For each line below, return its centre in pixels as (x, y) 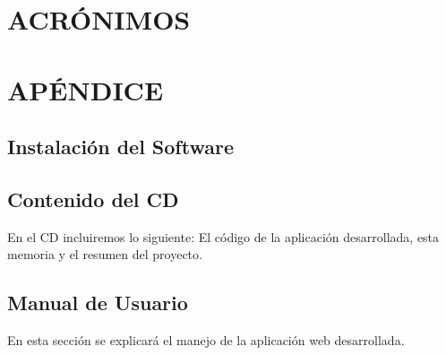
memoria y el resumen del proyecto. (105, 254)
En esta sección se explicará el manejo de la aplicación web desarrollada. (206, 340)
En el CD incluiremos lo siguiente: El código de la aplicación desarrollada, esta (223, 236)
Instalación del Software (120, 147)
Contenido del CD (93, 199)
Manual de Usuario (98, 303)
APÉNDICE (86, 89)
